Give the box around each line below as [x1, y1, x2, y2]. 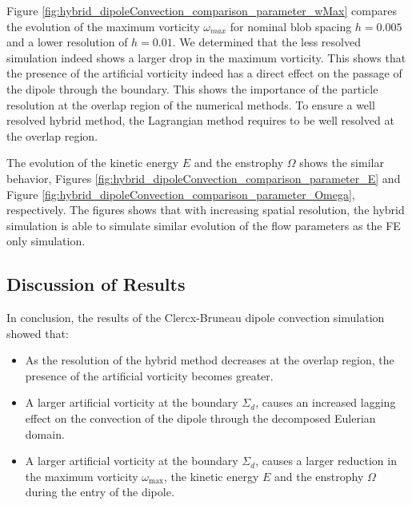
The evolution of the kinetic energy [6, 154, 179, 171]
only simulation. [6, 233, 86, 249]
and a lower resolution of [6, 34, 128, 50]
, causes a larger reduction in [255, 452, 397, 469]
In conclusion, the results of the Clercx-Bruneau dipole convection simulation [6, 309, 385, 326]
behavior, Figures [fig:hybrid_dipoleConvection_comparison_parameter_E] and [6, 169, 401, 186]
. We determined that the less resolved [172, 34, 361, 50]
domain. [25, 425, 65, 442]
